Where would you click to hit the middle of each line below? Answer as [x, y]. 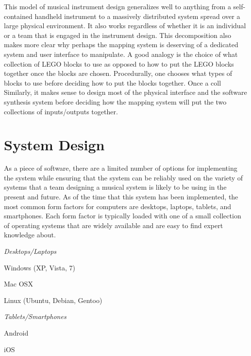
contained [18, 16]
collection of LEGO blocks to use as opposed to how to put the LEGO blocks [119, 63]
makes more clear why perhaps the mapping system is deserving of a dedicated [121, 44]
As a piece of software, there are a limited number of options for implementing [121, 168]
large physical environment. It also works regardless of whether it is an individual [125, 26]
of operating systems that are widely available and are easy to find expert [114, 225]
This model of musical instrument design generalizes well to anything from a [117, 6]
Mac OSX [18, 284]
